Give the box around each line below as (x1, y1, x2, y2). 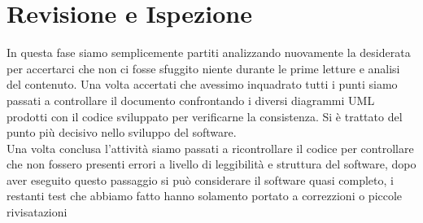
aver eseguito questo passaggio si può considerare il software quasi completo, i (7, 171, 394, 188)
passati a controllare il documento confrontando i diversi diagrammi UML (7, 91, 375, 108)
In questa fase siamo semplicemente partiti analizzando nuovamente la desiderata (7, 44, 411, 61)
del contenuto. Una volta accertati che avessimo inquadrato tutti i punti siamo (7, 76, 398, 93)
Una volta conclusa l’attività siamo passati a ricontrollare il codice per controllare (7, 139, 414, 156)
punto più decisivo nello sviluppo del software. (7, 124, 237, 141)
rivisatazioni (7, 203, 68, 221)
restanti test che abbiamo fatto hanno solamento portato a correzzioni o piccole (7, 187, 403, 204)
